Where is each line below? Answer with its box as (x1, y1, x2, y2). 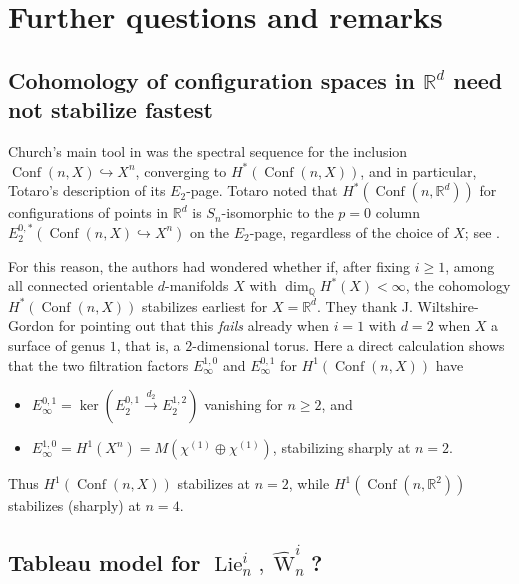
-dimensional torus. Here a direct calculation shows (192, 334, 505, 355)
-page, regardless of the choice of (249, 221, 449, 242)
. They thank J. (317, 295, 413, 316)
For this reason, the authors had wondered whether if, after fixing (8, 255, 411, 276)
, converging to (135, 160, 227, 181)
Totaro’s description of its (8, 180, 166, 201)
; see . (464, 221, 500, 242)
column (375, 202, 421, 223)
